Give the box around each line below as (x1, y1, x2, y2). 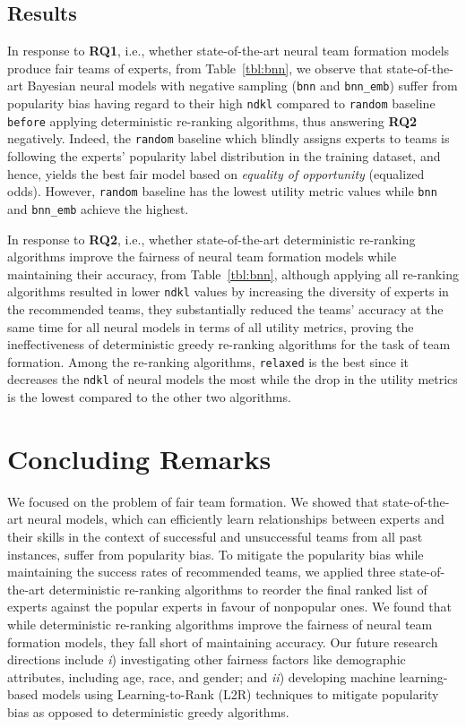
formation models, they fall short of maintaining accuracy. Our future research (7, 632, 438, 651)
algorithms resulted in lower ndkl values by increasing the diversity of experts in (7, 282, 449, 301)
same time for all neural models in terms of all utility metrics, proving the (7, 317, 414, 336)
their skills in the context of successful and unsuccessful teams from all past (7, 526, 423, 545)
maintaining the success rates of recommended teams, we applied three (7, 562, 396, 581)
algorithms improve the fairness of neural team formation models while (7, 247, 397, 266)
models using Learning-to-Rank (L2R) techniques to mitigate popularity (41, 685, 439, 704)
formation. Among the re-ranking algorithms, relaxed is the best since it (7, 352, 410, 371)
